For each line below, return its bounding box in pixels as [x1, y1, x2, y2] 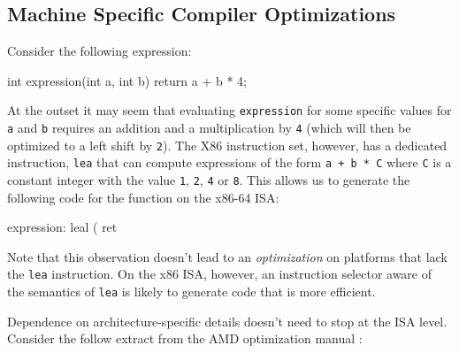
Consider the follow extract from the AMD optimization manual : [7, 329, 363, 348]
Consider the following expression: [7, 42, 192, 60]
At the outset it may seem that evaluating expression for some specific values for [7, 101, 452, 119]
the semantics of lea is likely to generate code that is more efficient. [7, 282, 376, 301]
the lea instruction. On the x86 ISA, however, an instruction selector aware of [7, 265, 432, 283]
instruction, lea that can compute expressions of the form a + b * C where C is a [7, 153, 452, 172]
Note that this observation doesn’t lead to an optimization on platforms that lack [7, 247, 448, 265]
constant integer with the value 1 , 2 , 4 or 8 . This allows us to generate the [7, 171, 410, 189]
